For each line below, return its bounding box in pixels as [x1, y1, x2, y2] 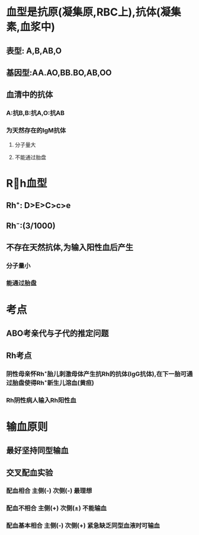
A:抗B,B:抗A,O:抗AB [6, 109, 65, 117]
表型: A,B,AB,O [6, 46, 62, 56]
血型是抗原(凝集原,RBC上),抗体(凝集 [6, 5, 181, 19]
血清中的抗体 [6, 90, 53, 100]
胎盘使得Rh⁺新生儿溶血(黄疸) [12, 378, 95, 387]
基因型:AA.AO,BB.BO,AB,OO [6, 68, 112, 78]
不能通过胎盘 [14, 154, 46, 161]
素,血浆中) [6, 20, 55, 34]
